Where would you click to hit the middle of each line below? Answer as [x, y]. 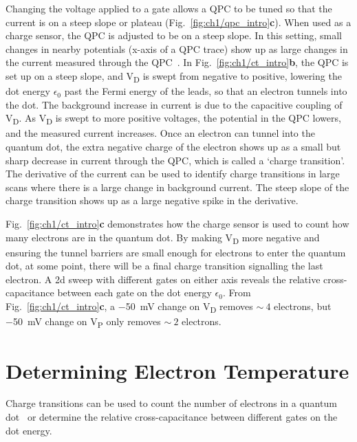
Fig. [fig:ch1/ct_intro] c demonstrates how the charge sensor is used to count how [177, 223]
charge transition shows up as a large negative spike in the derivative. [152, 200]
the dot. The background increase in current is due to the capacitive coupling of [174, 104]
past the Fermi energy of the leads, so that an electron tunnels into [206, 91]
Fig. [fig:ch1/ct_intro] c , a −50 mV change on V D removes [129, 307]
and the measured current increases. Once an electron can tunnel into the [160, 133]
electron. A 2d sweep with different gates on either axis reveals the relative [163, 279]
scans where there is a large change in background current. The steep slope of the [177, 187]
